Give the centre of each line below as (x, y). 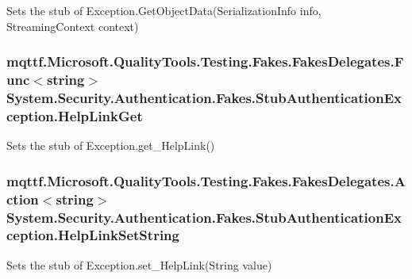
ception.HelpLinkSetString (93, 235)
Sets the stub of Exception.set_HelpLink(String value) (139, 264)
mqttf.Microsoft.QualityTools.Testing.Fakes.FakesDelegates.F (205, 61)
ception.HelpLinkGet (75, 115)
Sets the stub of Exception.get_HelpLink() (111, 145)
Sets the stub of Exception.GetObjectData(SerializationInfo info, (164, 10)
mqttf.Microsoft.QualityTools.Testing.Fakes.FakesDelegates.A (206, 180)
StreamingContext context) (73, 26)
